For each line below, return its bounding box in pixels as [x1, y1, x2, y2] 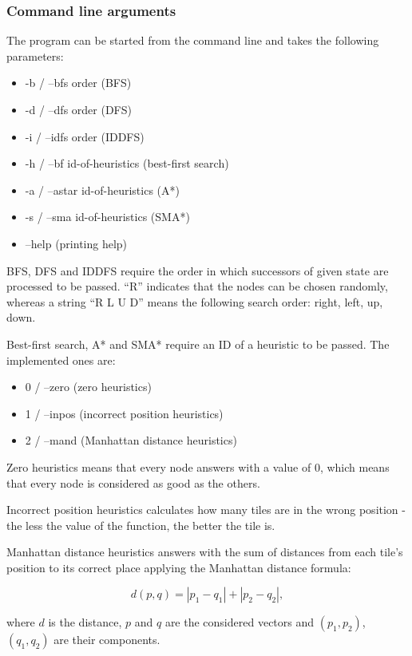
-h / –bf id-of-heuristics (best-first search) [25, 155, 229, 172]
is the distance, [48, 614, 122, 630]
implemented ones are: [6, 351, 116, 368]
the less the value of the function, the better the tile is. [6, 516, 275, 533]
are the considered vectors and [164, 614, 315, 630]
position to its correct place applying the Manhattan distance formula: [6, 559, 351, 575]
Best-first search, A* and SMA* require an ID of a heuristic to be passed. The [6, 335, 390, 352]
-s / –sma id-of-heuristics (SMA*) [25, 208, 190, 225]
